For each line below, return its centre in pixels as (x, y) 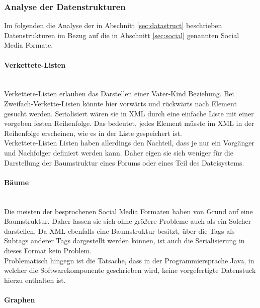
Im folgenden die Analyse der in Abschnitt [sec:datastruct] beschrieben (113, 25)
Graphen (20, 299)
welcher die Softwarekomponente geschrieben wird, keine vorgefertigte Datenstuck (130, 270)
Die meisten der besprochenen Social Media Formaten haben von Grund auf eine (128, 211)
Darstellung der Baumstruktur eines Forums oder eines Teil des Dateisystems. (124, 162)
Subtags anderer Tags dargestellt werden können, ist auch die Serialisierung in (124, 241)
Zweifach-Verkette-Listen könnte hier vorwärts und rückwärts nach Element (120, 103)
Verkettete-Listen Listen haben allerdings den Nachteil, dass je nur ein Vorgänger (129, 143)
